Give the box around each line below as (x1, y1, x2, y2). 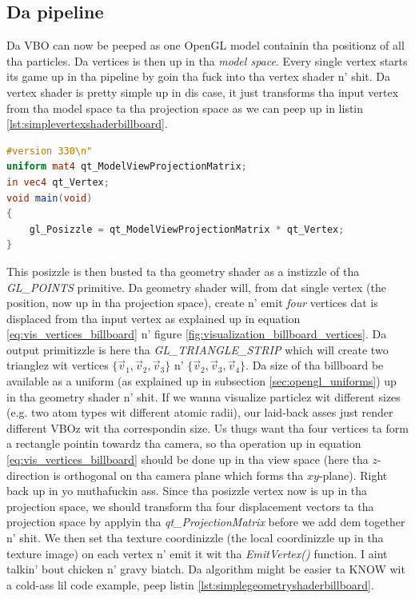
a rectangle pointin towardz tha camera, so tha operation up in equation (6, 435, 361, 452)
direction (6, 466, 50, 483)
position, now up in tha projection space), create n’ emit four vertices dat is (6, 294, 378, 311)
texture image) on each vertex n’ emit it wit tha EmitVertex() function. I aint (6, 545, 388, 561)
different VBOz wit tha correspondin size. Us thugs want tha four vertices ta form (6, 419, 409, 436)
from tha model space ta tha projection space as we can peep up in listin (6, 99, 364, 116)
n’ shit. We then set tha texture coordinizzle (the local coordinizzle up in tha (6, 529, 384, 546)
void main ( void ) (6, 192, 93, 204)
